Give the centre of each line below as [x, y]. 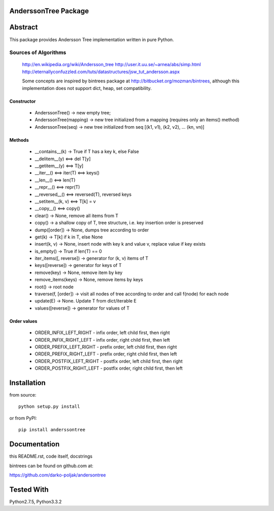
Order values [23, 321]
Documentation [35, 444]
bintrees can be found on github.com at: [51, 466]
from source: [23, 395]
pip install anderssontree [52, 430]
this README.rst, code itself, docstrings [51, 456]
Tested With [29, 489]
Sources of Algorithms [38, 52]
